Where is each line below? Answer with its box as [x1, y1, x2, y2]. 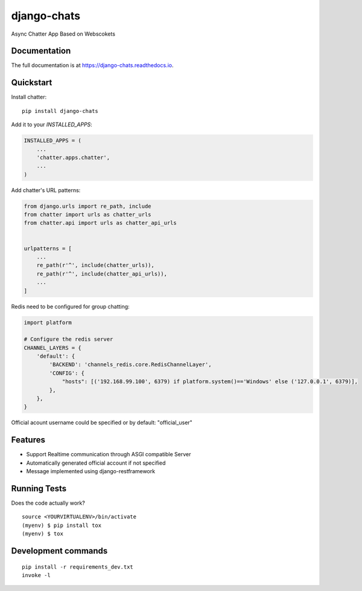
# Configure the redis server [24, 336, 113, 343]
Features [11, 435, 45, 445]
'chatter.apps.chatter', [36, 154, 110, 161]
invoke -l [22, 572, 51, 578]
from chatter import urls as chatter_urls [24, 212, 151, 218]
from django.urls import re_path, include [24, 202, 151, 210]
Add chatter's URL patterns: [11, 186, 81, 193]
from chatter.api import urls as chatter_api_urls [24, 219, 177, 227]
